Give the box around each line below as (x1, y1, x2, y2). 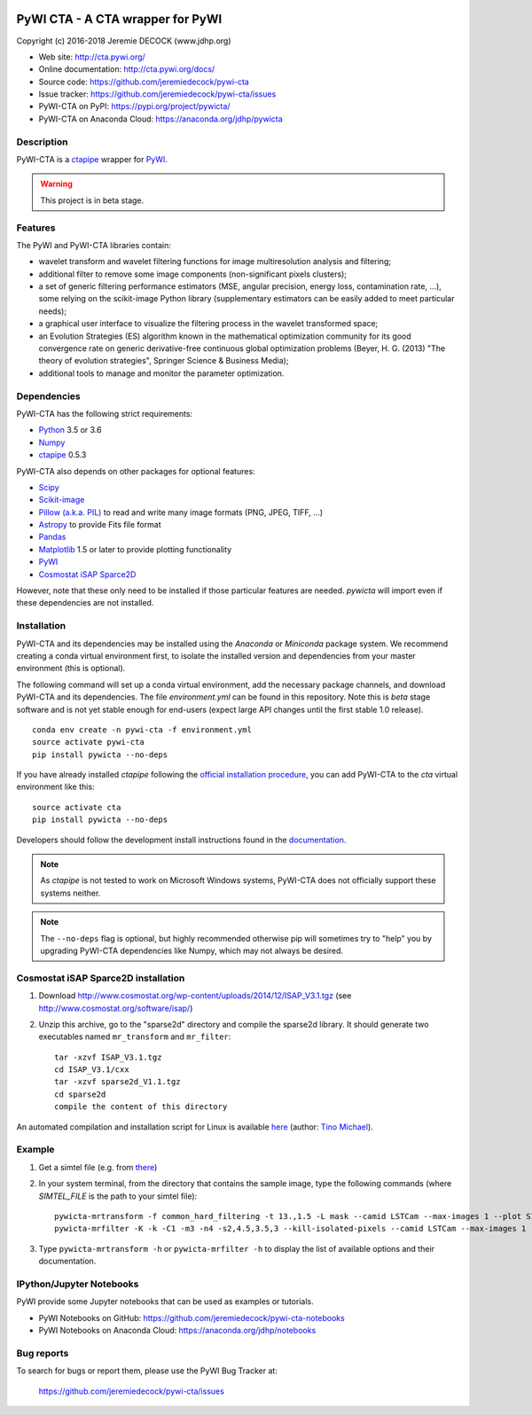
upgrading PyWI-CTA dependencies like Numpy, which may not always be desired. (40, 945, 344, 956)
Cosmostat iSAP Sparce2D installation (16, 972, 185, 984)
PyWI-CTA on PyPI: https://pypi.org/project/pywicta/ (38, 101, 231, 112)
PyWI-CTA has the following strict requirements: (16, 408, 193, 418)
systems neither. (40, 887, 101, 898)
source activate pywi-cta (32, 737, 145, 747)
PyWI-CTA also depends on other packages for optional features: (16, 465, 256, 476)
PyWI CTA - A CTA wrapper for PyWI (16, 12, 223, 27)
